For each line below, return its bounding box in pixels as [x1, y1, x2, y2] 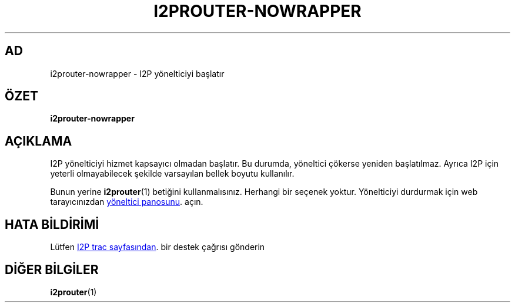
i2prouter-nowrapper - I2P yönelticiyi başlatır [50, 68, 225, 79]
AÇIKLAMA [5, 133, 72, 149]
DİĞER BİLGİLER [5, 262, 99, 277]
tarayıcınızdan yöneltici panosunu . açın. [50, 197, 203, 207]
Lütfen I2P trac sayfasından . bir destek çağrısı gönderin [50, 242, 265, 252]
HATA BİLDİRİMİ [5, 217, 99, 232]
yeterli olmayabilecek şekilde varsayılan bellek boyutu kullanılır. [50, 168, 295, 179]
